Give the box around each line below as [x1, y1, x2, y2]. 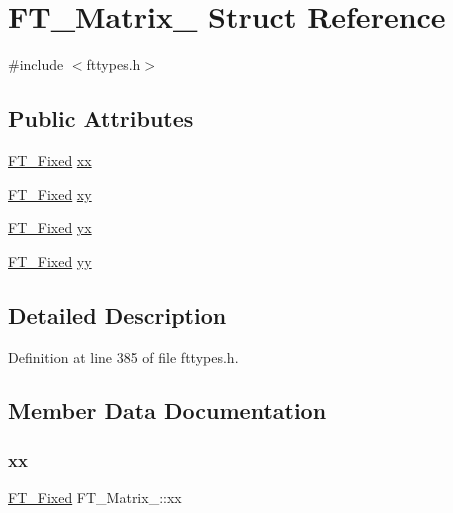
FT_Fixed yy [8, 250, 92, 271]
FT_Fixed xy [8, 183, 92, 204]
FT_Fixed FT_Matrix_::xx [8, 487, 182, 508]
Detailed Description [8, 299, 227, 330]
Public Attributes [8, 103, 194, 134]
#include [8, 54, 64, 75]
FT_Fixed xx [8, 149, 92, 170]
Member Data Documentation [8, 395, 327, 426]
